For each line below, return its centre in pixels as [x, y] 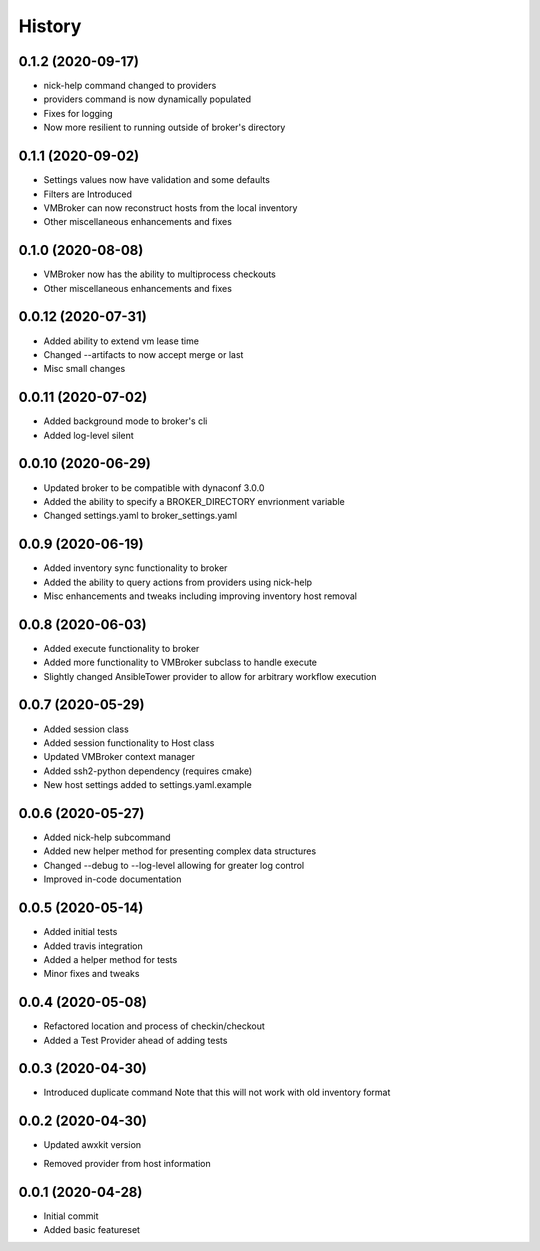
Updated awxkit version [92, 1145]
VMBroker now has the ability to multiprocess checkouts [160, 274]
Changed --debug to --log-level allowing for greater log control [174, 865]
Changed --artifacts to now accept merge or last [143, 354]
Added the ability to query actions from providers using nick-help [178, 582]
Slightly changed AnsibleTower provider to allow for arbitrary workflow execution [210, 676]
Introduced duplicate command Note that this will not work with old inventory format [217, 1092]
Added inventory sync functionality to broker [135, 568]
